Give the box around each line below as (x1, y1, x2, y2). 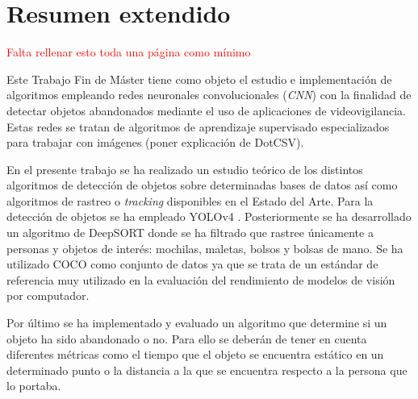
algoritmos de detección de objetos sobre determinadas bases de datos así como (6, 177, 398, 193)
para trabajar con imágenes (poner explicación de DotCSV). (6, 134, 304, 151)
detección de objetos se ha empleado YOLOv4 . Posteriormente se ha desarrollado (6, 208, 412, 225)
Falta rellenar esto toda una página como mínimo (6, 44, 251, 60)
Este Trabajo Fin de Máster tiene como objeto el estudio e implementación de (6, 70, 392, 87)
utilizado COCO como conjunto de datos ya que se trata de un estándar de (6, 256, 378, 272)
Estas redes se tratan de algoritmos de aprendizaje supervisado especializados (6, 118, 390, 135)
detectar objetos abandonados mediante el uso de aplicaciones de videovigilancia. (6, 102, 407, 118)
